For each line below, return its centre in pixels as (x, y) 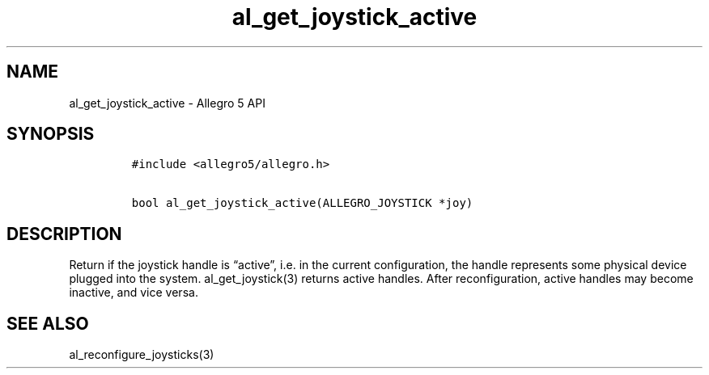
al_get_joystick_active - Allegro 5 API (167, 103)
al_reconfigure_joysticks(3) (142, 355)
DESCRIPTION (64, 234)
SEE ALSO (48, 323)
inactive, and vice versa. (134, 293)
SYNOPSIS (51, 134)
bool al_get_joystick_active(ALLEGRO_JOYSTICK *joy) (302, 203)
